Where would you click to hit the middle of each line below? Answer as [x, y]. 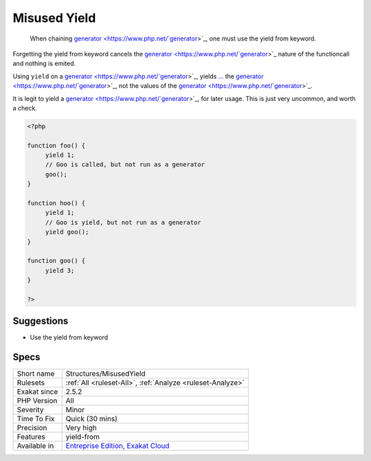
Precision [32, 428]
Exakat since [37, 392]
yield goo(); [67, 232]
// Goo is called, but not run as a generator [125, 165]
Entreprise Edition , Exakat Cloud [117, 446]
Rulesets [31, 383]
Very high [81, 428]
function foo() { [56, 145]
